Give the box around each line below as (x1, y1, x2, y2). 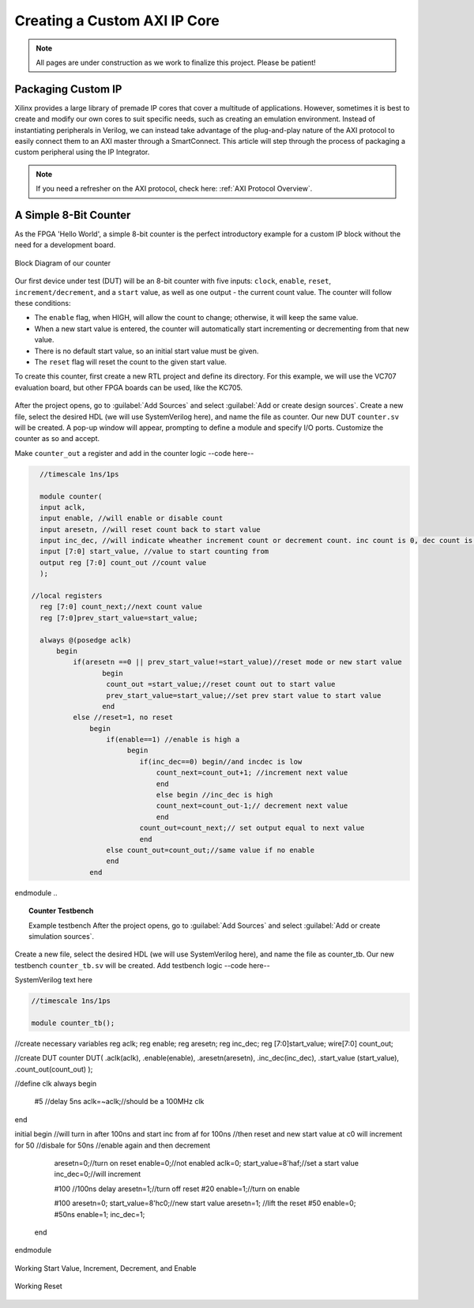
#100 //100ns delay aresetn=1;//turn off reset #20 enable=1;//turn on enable (54, 1184, 300, 1193)
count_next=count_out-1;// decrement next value (156, 801, 348, 810)
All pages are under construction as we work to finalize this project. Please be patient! (36, 58, 316, 67)
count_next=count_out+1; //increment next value (156, 768, 348, 778)
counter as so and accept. (14, 434, 100, 443)
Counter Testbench (28, 906, 94, 916)
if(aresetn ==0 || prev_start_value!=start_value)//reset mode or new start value (72, 658, 402, 667)
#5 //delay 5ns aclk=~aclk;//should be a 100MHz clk (34, 1097, 205, 1106)
